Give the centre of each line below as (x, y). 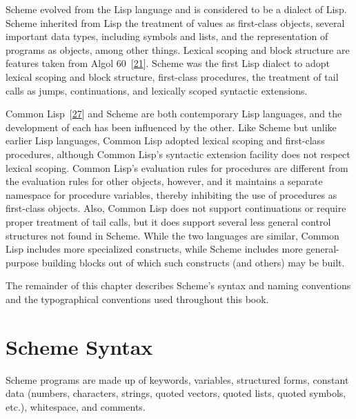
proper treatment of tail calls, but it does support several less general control (168, 221)
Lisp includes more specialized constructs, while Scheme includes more (154, 249)
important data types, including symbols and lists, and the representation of (167, 36)
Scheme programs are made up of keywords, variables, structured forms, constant (177, 379)
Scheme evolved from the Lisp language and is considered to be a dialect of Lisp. (176, 9)
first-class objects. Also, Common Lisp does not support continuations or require (176, 208)
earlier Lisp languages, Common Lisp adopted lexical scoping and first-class (165, 140)
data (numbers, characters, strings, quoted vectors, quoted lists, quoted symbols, (176, 393)
